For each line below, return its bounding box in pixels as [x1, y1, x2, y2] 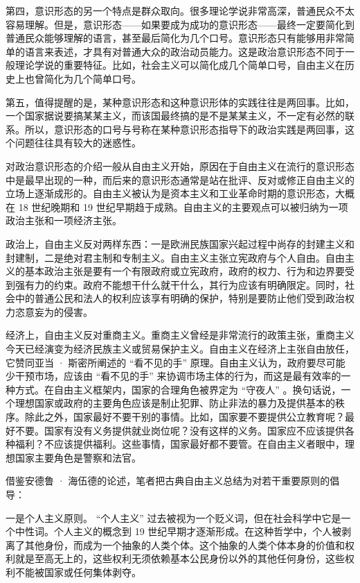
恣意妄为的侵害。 [15, 304, 93, 319]
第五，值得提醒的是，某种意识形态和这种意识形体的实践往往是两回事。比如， [6, 94, 354, 109]
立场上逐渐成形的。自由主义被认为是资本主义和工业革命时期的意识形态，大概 [6, 186, 354, 201]
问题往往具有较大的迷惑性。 [15, 135, 141, 150]
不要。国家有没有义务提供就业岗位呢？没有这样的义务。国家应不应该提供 [15, 423, 345, 437]
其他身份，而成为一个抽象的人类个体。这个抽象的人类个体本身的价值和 [24, 537, 345, 552]
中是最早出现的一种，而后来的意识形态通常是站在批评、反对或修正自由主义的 [6, 172, 354, 187]
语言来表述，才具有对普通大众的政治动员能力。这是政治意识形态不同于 [24, 44, 345, 58]
